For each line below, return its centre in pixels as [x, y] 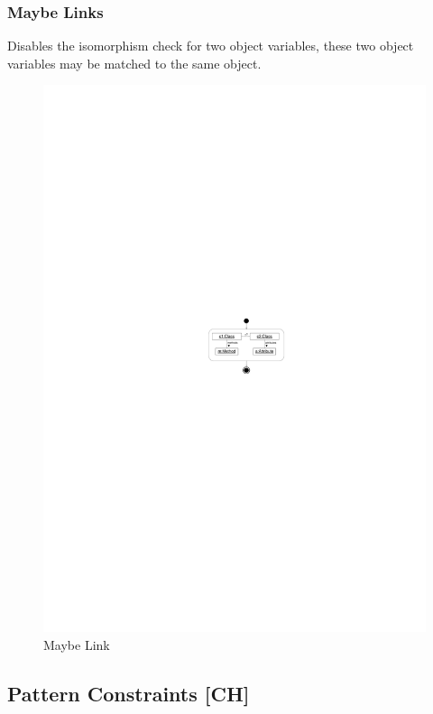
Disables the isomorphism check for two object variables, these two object [211, 46]
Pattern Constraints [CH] [129, 693]
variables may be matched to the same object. [134, 63]
